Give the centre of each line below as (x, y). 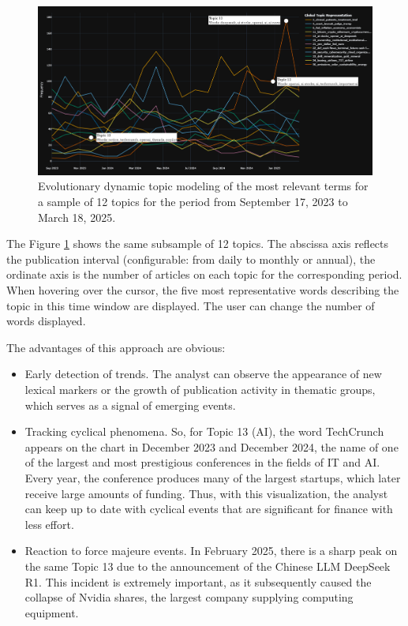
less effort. (49, 524)
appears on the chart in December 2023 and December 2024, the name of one (211, 446)
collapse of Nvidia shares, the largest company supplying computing (189, 597)
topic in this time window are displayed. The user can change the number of (191, 305)
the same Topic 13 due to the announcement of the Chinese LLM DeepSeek (208, 566)
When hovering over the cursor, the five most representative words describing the (203, 290)
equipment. (52, 612)
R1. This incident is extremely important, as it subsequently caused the (198, 581)
